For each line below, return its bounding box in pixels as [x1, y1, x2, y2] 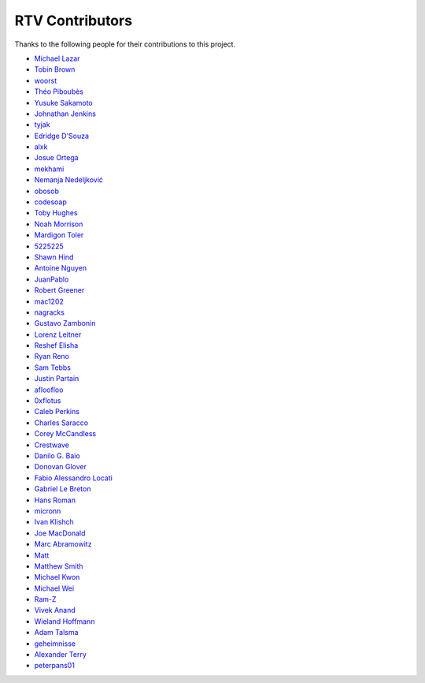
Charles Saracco [34, 418, 89, 427]
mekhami [34, 164, 65, 174]
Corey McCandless [34, 429, 97, 439]
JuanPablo [34, 274, 69, 284]
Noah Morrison [34, 219, 83, 229]
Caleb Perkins [34, 407, 80, 416]
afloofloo [34, 385, 64, 394]
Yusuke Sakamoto [34, 98, 94, 107]
